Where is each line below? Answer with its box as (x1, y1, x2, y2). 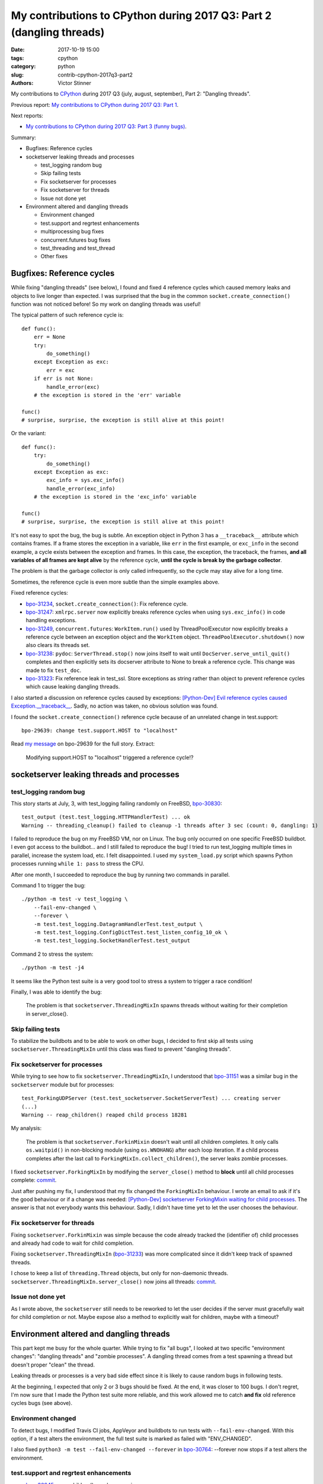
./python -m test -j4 (21, 965, 84, 971)
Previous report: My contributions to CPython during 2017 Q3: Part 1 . (11, 101, 179, 108)
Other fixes (40, 253, 68, 260)
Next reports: (11, 112, 44, 119)
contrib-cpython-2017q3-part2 (57, 71, 133, 78)
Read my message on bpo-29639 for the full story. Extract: (11, 740, 155, 747)
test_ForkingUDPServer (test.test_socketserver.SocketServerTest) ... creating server (21, 1095, 281, 1102)
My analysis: (11, 1125, 42, 1132)
